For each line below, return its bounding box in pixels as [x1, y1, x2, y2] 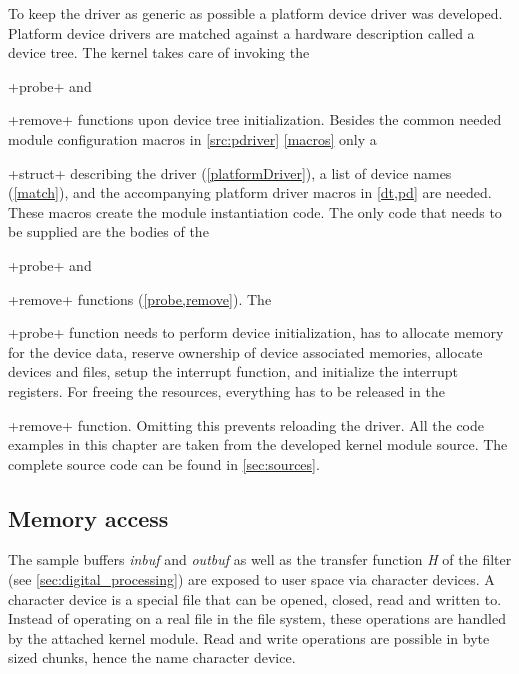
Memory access [8, 502, 169, 533]
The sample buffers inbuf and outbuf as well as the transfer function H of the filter [8, 549, 512, 570]
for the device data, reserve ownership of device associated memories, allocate [8, 341, 483, 362]
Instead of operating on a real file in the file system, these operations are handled [8, 608, 506, 629]
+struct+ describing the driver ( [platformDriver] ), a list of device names [8, 162, 452, 183]
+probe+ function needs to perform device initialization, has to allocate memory [8, 322, 504, 343]
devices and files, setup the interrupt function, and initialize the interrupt [8, 361, 459, 382]
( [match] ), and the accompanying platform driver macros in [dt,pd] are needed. [8, 182, 492, 203]
